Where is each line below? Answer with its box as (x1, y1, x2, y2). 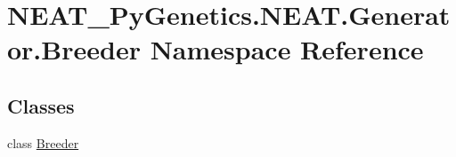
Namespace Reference (150, 31, 424, 67)
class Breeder (7, 133, 79, 152)
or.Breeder (7, 31, 141, 67)
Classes (7, 91, 75, 119)
